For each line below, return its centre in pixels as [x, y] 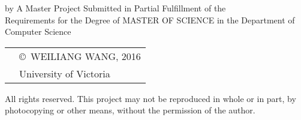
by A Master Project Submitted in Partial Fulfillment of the [115, 8]
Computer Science [38, 31]
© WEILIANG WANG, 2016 [80, 56]
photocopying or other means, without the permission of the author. [130, 110]
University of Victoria [65, 73]
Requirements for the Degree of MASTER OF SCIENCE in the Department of [150, 19]
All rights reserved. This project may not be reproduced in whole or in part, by [150, 98]
